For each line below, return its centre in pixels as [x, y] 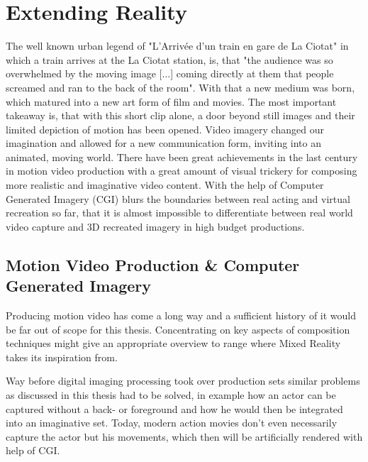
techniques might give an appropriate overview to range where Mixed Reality [173, 343]
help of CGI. [33, 450]
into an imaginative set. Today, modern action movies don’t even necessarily [172, 423]
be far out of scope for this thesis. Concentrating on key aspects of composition [178, 329]
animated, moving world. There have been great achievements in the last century [182, 156]
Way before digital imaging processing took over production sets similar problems [183, 381]
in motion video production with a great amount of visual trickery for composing [182, 171]
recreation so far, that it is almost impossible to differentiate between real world [179, 213]
